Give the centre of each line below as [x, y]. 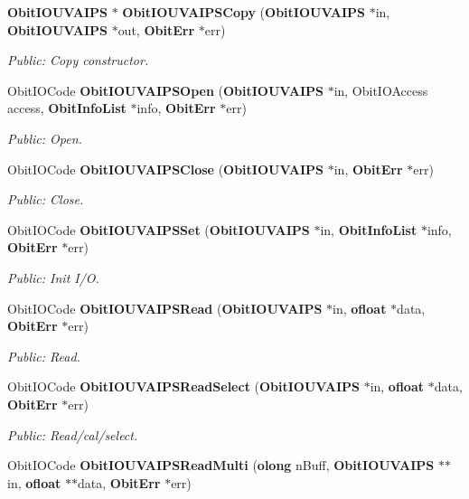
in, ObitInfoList [369, 229]
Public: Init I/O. [53, 277]
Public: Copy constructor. [78, 60]
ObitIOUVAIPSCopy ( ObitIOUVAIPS [244, 12]
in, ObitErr [368, 169]
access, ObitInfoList [67, 108]
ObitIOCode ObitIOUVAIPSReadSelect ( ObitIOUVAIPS [183, 386]
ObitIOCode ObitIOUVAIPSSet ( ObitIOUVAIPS [159, 229]
